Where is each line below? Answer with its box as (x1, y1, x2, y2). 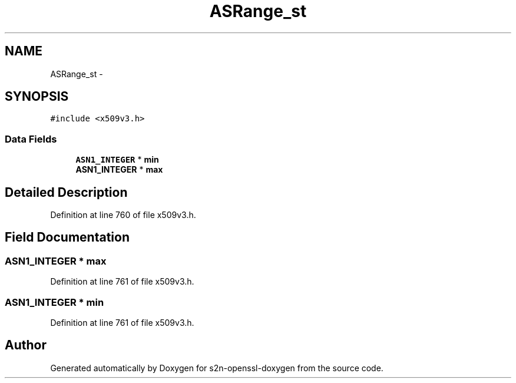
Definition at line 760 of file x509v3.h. (50, 210, 196, 220)
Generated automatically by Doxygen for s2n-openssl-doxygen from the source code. (50, 362, 383, 373)
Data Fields (5, 133, 57, 145)
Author (5, 338, 47, 353)
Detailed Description (5, 184, 128, 200)
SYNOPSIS (5, 89, 69, 104)
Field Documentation (5, 230, 130, 245)
